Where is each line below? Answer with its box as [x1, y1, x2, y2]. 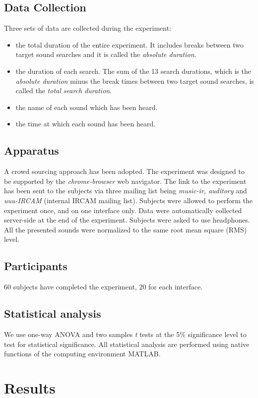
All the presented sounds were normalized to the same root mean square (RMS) [4, 224, 247, 234]
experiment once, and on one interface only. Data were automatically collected [4, 205, 242, 215]
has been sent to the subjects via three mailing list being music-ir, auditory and [4, 185, 247, 196]
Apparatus [4, 143, 59, 158]
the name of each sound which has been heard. [15, 102, 158, 112]
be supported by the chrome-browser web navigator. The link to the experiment [4, 175, 247, 186]
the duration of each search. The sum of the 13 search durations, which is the [15, 65, 251, 76]
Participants [4, 258, 67, 274]
